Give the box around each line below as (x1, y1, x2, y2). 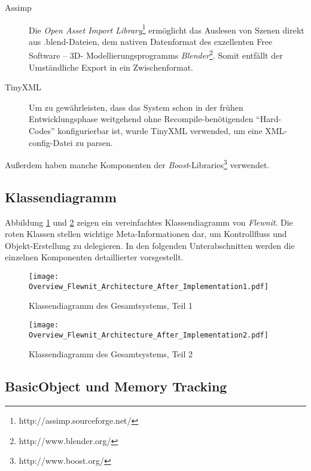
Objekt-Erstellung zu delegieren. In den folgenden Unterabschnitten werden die (5, 239, 295, 251)
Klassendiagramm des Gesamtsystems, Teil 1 (29, 299, 193, 312)
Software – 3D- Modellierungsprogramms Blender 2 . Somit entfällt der (29, 47, 283, 62)
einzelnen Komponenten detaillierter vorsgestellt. (5, 251, 184, 263)
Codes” (29, 124, 55, 137)
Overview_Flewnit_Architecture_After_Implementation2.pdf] (29, 330, 269, 339)
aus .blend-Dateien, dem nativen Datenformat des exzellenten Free (29, 35, 273, 47)
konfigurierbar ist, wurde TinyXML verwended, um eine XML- (57, 124, 288, 137)
